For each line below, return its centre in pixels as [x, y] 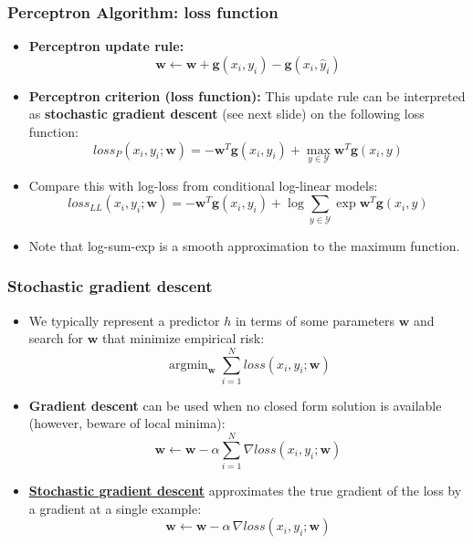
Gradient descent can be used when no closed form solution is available [235, 405]
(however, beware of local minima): [127, 423]
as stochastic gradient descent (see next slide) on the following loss [226, 114]
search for [56, 338]
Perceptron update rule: [106, 46]
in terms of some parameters [315, 320]
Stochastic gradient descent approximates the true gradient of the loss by [245, 491]
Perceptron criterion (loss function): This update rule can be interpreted [247, 95]
